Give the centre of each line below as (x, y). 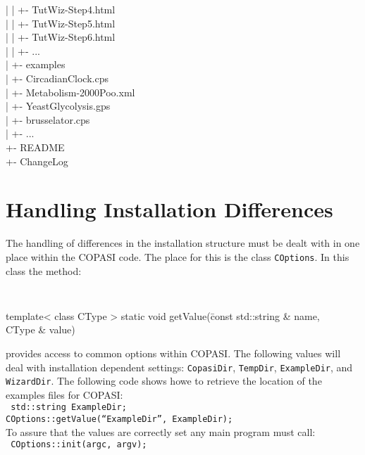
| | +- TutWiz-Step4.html (61, 9)
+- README (35, 147)
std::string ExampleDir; (69, 408)
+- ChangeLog (37, 161)
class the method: (44, 270)
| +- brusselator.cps (48, 119)
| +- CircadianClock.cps (57, 78)
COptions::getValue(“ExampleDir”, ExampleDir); (119, 419)
